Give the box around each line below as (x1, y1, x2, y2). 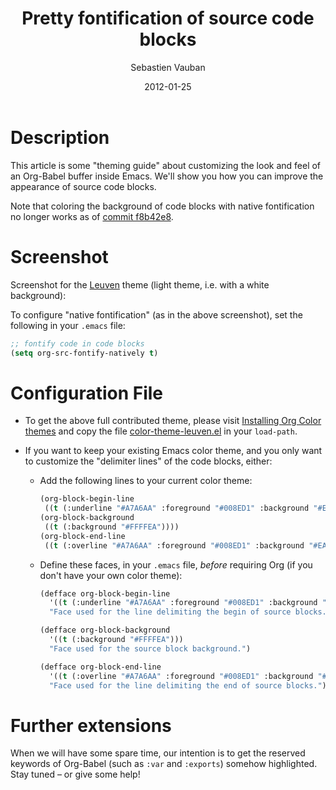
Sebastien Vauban (130, 61, 206, 73)
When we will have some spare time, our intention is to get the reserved (10, 747, 306, 759)
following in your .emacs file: (10, 319, 126, 331)
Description (10, 126, 110, 149)
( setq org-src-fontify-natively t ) (10, 348, 159, 358)
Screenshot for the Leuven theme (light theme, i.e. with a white (10, 278, 270, 291)
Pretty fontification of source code (21, 7, 315, 30)
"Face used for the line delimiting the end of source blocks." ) (48, 680, 327, 691)
